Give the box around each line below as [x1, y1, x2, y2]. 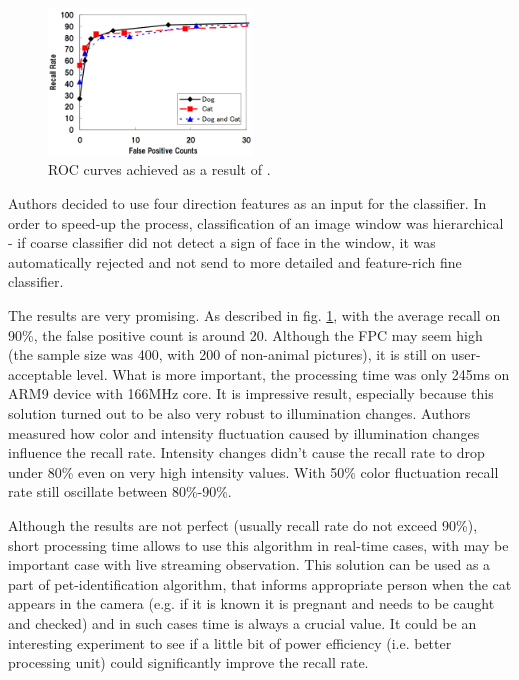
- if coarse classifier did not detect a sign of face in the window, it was [8, 232, 436, 253]
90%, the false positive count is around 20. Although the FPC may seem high [8, 324, 483, 345]
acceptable [8, 363, 72, 384]
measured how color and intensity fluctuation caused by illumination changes [8, 422, 480, 443]
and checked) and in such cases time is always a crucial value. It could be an [8, 612, 477, 633]
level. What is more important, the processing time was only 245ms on [76, 363, 510, 384]
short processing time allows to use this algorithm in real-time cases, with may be [8, 534, 509, 555]
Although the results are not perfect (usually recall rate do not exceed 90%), [8, 514, 478, 535]
